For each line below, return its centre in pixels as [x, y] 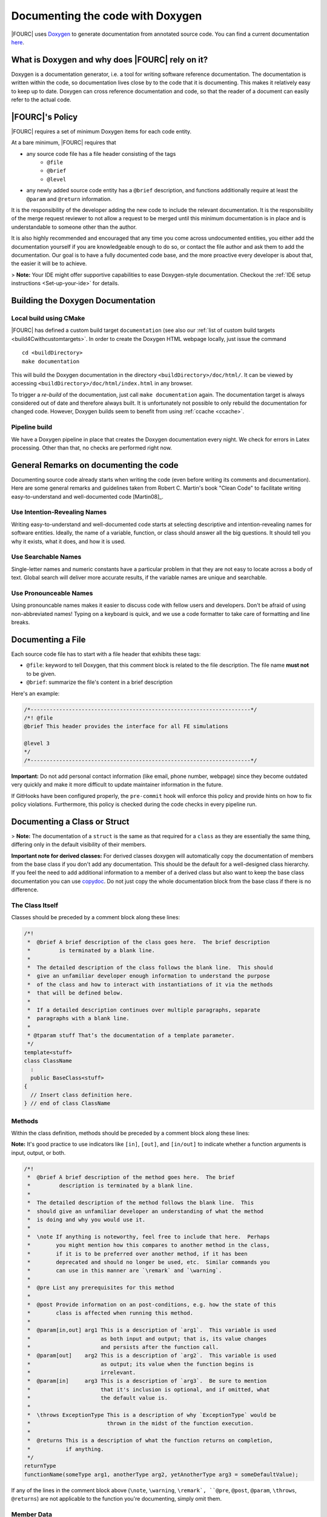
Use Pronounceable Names [52, 593]
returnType [40, 1466]
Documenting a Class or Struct [70, 821]
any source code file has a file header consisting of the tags [101, 154]
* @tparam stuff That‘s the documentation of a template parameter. [131, 1036]
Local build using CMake [48, 318]
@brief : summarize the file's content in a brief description [99, 682]
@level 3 [37, 744]
